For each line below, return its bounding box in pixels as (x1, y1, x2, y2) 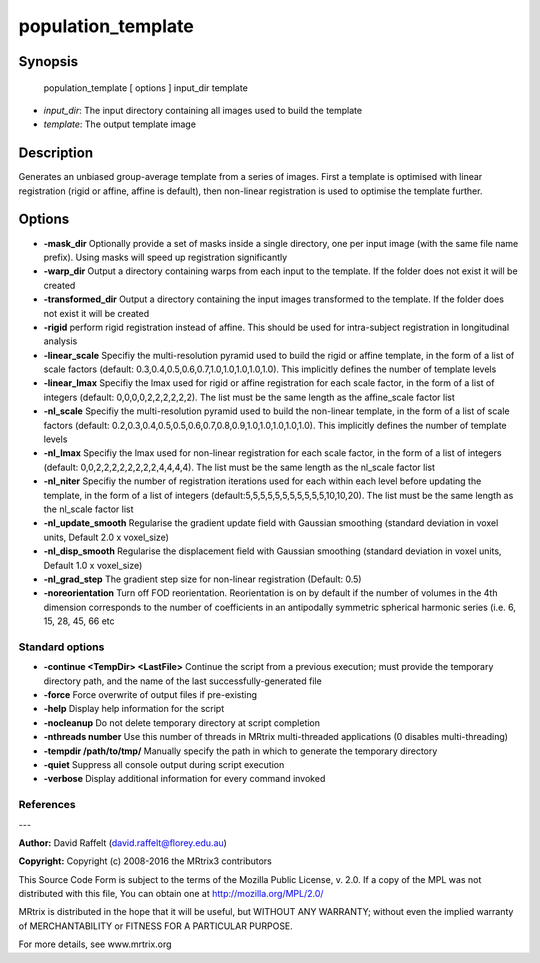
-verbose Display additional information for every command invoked (43, 773, 326, 785)
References (18, 798, 76, 812)
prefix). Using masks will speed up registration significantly (43, 251, 288, 263)
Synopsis (18, 53, 79, 70)
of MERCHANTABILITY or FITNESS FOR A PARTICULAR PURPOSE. (18, 920, 294, 932)
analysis (43, 335, 78, 347)
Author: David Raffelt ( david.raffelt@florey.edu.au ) (18, 836, 227, 849)
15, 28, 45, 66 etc (43, 615, 115, 627)
